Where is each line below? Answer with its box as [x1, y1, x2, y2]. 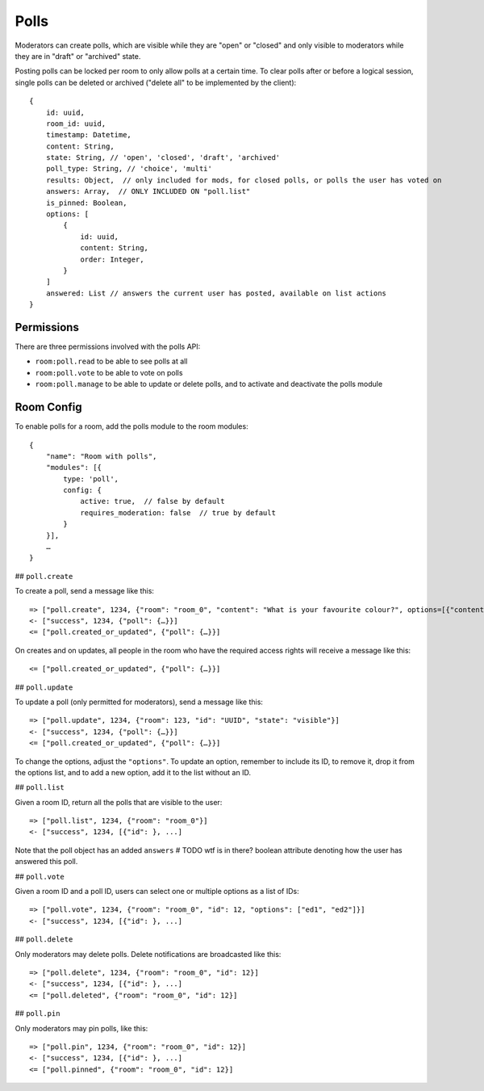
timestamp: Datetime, [45, 130, 132, 140]
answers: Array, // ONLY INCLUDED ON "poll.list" [45, 187, 251, 196]
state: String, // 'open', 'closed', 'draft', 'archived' [45, 153, 281, 162]
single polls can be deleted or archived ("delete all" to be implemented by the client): [15, 78, 297, 87]
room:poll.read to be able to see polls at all [35, 356, 188, 367]
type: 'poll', [63, 474, 119, 484]
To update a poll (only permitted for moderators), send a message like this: [15, 697, 264, 707]
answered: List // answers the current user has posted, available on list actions [45, 288, 387, 298]
